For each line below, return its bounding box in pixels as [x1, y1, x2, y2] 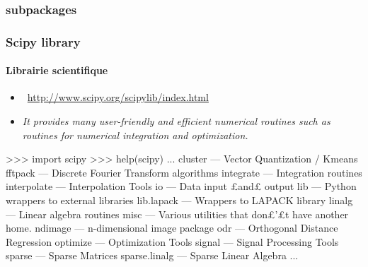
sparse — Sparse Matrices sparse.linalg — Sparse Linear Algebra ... [6, 248, 299, 263]
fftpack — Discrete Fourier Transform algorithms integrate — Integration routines [6, 165, 362, 179]
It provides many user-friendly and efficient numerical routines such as [22, 114, 330, 129]
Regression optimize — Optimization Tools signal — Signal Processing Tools [6, 234, 339, 249]
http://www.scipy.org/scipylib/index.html [27, 90, 209, 105]
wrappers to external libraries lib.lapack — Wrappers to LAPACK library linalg [6, 193, 353, 208]
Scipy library [6, 32, 81, 50]
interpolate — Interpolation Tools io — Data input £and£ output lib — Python [6, 179, 357, 194]
